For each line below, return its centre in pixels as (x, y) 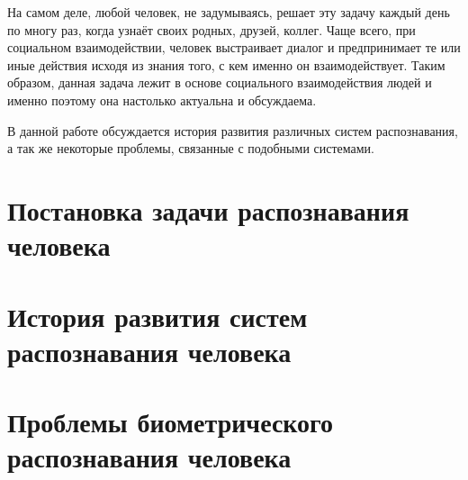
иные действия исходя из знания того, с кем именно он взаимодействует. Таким (226, 64)
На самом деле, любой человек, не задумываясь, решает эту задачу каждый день (229, 12)
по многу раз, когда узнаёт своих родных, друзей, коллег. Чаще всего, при (211, 29)
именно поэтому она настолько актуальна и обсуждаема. (162, 100)
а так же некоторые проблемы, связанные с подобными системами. (191, 148)
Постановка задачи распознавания (208, 209)
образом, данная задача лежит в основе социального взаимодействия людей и (220, 82)
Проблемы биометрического (171, 422)
